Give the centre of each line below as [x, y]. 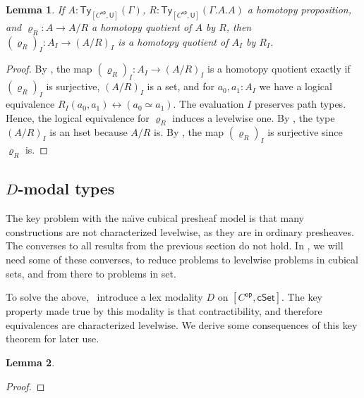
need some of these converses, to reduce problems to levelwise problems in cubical [182, 260]
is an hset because [89, 132]
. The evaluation [208, 104]
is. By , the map [189, 132]
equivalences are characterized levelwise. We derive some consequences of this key [182, 324]
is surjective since [305, 132]
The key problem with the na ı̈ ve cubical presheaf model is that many [155, 218]
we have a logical [296, 86]
